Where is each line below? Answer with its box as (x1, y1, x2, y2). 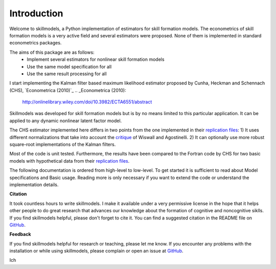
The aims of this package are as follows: (9, 49, 95, 55)
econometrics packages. (9, 40, 62, 46)
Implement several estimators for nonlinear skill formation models (27, 56, 165, 62)
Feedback (9, 231, 31, 237)
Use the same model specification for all (27, 63, 112, 70)
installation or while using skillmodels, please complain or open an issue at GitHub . (9, 248, 183, 254)
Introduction (9, 8, 63, 19)
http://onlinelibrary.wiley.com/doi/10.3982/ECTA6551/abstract (22, 99, 152, 105)
